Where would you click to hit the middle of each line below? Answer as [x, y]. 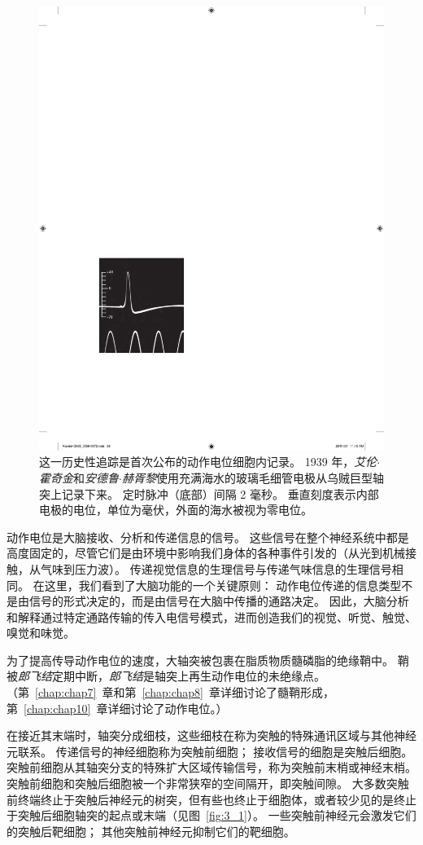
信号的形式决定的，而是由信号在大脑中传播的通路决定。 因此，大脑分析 [219, 601]
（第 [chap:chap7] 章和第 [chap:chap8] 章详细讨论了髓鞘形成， [170, 692]
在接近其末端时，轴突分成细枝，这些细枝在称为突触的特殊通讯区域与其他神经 [211, 735]
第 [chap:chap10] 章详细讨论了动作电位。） [117, 708]
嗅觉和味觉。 [41, 633]
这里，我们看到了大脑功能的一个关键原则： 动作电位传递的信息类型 [223, 585]
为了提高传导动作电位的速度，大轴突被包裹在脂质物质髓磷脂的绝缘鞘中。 [200, 660]
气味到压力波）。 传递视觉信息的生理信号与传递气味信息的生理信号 [216, 568]
